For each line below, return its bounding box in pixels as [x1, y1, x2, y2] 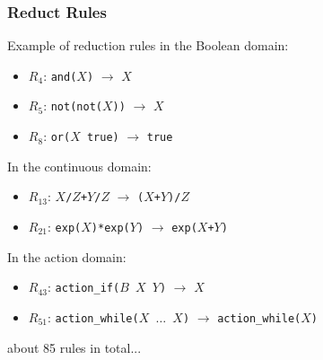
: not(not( [43, 96, 102, 115]
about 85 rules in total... [7, 338, 142, 356]
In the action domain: [7, 247, 127, 266]
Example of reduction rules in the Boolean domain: [7, 36, 289, 55]
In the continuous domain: [7, 156, 152, 175]
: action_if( [48, 277, 120, 296]
